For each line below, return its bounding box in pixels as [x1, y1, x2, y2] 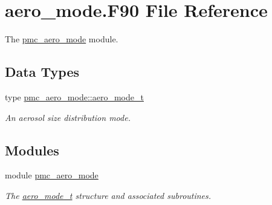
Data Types [5, 62, 79, 81]
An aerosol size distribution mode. [5, 111, 131, 123]
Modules [5, 140, 59, 159]
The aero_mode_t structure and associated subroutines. [5, 189, 212, 201]
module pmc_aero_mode [5, 169, 99, 181]
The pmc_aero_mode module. [5, 33, 118, 45]
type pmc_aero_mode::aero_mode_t [5, 90, 144, 103]
